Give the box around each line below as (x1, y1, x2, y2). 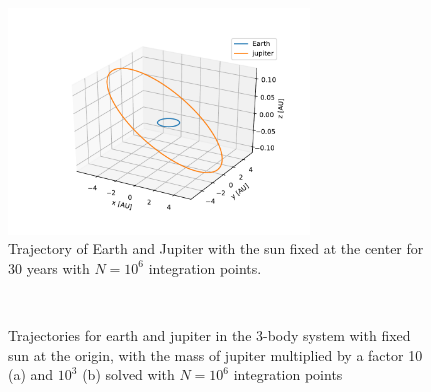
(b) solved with (82, 364, 175, 385)
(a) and (8, 364, 54, 385)
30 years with (8, 257, 90, 278)
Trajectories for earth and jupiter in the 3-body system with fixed (8, 325, 411, 346)
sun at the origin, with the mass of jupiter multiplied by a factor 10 (8, 344, 423, 365)
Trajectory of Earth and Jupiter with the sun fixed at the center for (8, 238, 424, 259)
